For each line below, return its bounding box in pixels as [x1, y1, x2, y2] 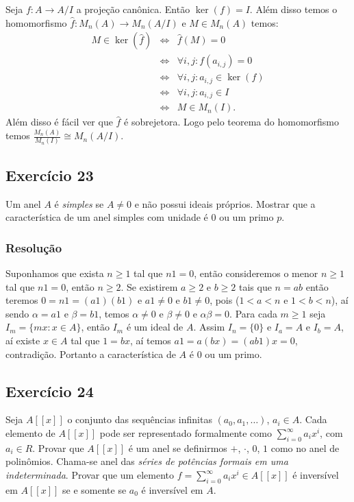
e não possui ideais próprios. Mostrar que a [134, 196, 316, 211]
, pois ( [210, 293, 240, 307]
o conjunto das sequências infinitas [67, 412, 212, 427]
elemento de [5, 426, 55, 440]
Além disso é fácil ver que [5, 115, 113, 129]
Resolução [5, 239, 62, 256]
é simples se [54, 196, 104, 211]
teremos [5, 293, 38, 307]
